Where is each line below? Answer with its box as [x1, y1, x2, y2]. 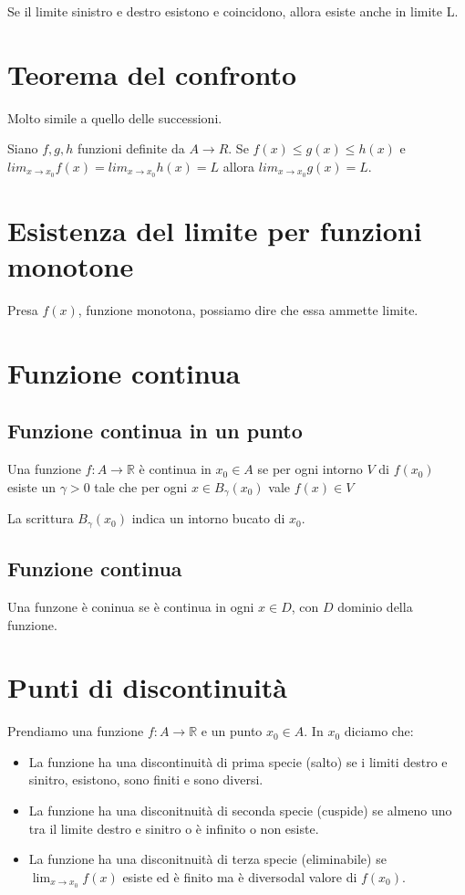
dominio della [337, 596, 413, 616]
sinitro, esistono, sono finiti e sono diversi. [28, 770, 263, 789]
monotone [7, 247, 134, 285]
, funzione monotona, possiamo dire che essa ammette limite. [77, 300, 418, 320]
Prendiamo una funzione [7, 721, 144, 741]
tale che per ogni [94, 477, 188, 496]
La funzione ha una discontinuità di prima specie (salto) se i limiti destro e [28, 752, 448, 771]
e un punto [201, 721, 263, 741]
